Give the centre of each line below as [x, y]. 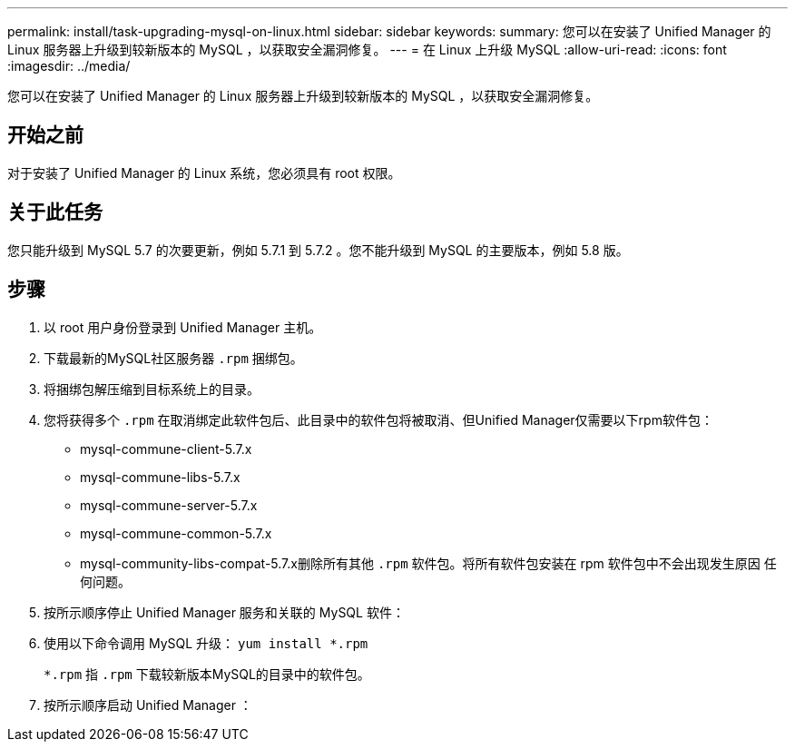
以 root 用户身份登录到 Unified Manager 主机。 [183, 327]
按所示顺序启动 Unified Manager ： [148, 705]
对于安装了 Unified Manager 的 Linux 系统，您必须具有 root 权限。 [204, 172]
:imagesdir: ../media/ [69, 66]
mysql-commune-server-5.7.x [169, 505]
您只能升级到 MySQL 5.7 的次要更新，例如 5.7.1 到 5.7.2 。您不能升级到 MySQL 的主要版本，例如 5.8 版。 [318, 250]
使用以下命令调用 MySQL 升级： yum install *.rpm [206, 643]
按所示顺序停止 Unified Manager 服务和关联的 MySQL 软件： [224, 612]
